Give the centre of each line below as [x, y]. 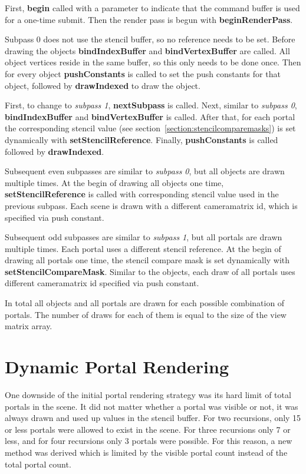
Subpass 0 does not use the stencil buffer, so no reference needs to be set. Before [150, 39]
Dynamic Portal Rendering [117, 367]
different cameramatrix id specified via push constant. [102, 283]
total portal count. [38, 464]
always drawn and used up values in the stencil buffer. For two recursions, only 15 [153, 418]
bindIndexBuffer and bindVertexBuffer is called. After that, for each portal [150, 116]
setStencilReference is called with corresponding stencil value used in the [142, 194]
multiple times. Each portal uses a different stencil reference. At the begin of [143, 248]
